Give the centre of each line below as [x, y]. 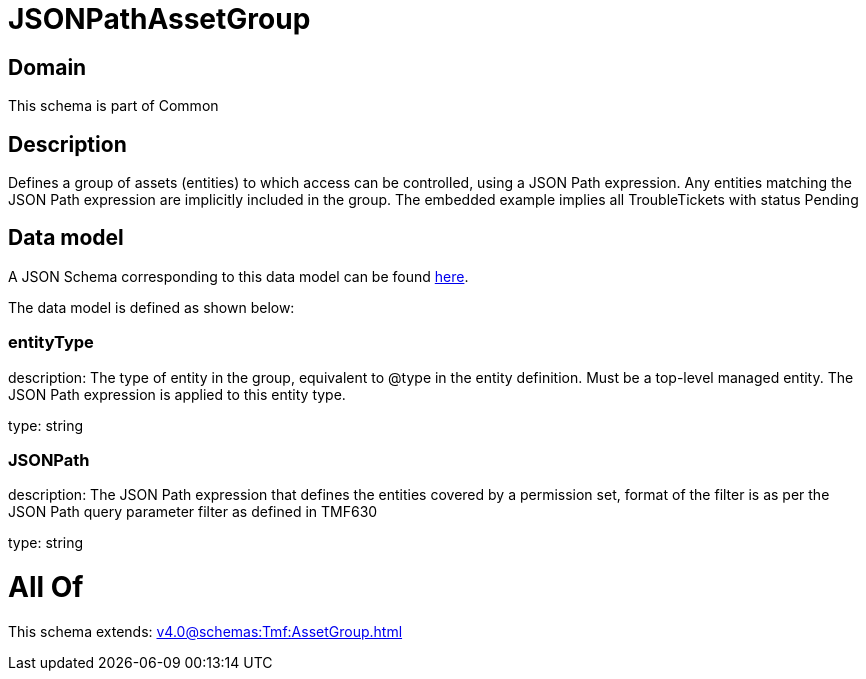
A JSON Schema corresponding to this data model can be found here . [238, 276]
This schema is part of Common [113, 106]
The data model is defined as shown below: [151, 307]
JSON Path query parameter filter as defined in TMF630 [193, 512]
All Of [46, 587]
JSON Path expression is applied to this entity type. [177, 394]
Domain [47, 67]
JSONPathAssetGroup [159, 19]
